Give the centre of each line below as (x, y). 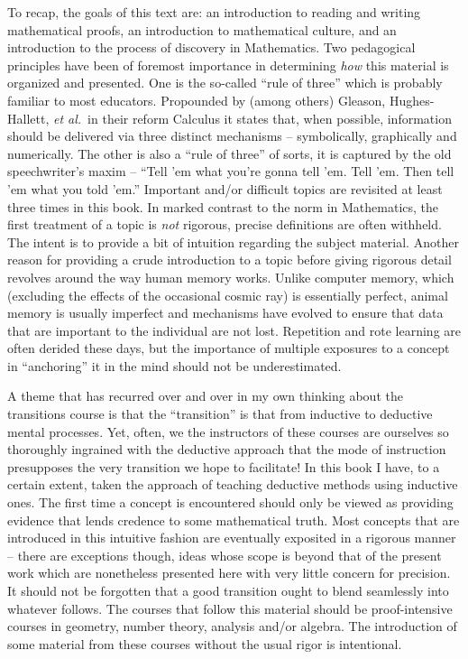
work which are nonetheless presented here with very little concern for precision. (229, 573)
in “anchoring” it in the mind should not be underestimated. (174, 365)
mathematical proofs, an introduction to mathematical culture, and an (202, 29)
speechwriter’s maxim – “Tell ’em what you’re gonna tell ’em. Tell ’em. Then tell (231, 171)
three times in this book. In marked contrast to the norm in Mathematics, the (223, 206)
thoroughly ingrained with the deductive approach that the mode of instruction (227, 449)
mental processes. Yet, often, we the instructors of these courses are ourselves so (228, 431)
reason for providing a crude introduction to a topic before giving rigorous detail (229, 260)
